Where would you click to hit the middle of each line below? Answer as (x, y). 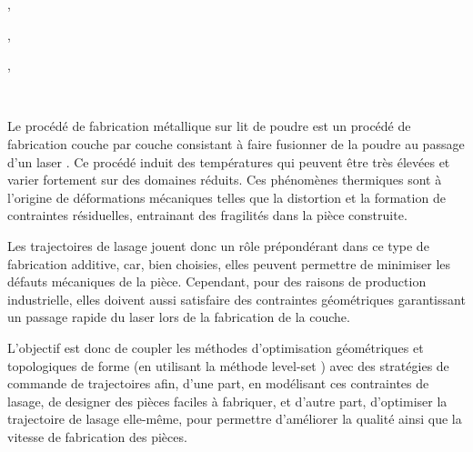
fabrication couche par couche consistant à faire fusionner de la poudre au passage (236, 143)
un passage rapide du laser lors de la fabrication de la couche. (179, 317)
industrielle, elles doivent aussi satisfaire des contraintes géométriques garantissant (236, 299)
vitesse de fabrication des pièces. (97, 436)
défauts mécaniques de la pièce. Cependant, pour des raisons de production (217, 281)
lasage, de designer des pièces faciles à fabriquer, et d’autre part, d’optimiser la (227, 401)
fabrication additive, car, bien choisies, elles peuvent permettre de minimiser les (229, 263)
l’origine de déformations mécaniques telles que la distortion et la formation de (226, 197)
